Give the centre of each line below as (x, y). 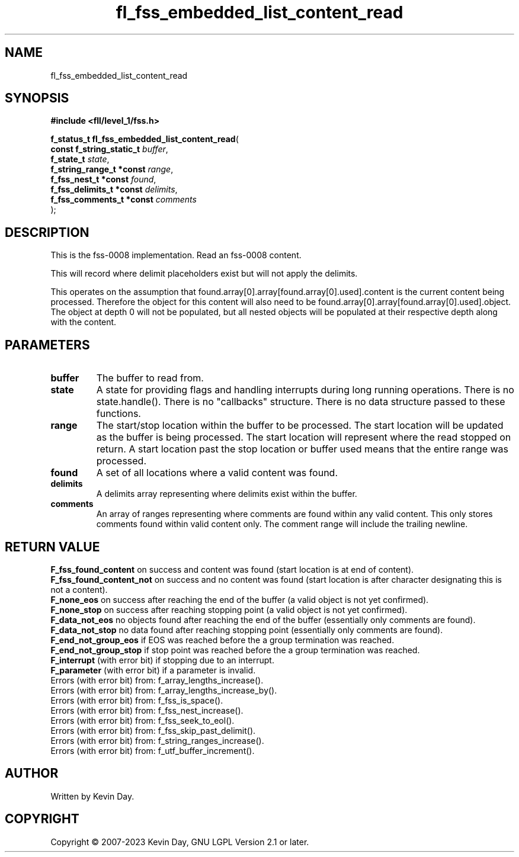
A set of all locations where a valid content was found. (217, 473)
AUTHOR (32, 773)
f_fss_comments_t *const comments (124, 200)
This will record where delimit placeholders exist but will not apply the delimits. (204, 274)
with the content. (84, 322)
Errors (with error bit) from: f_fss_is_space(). (137, 700)
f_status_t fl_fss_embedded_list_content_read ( (145, 139)
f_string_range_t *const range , (112, 169)
